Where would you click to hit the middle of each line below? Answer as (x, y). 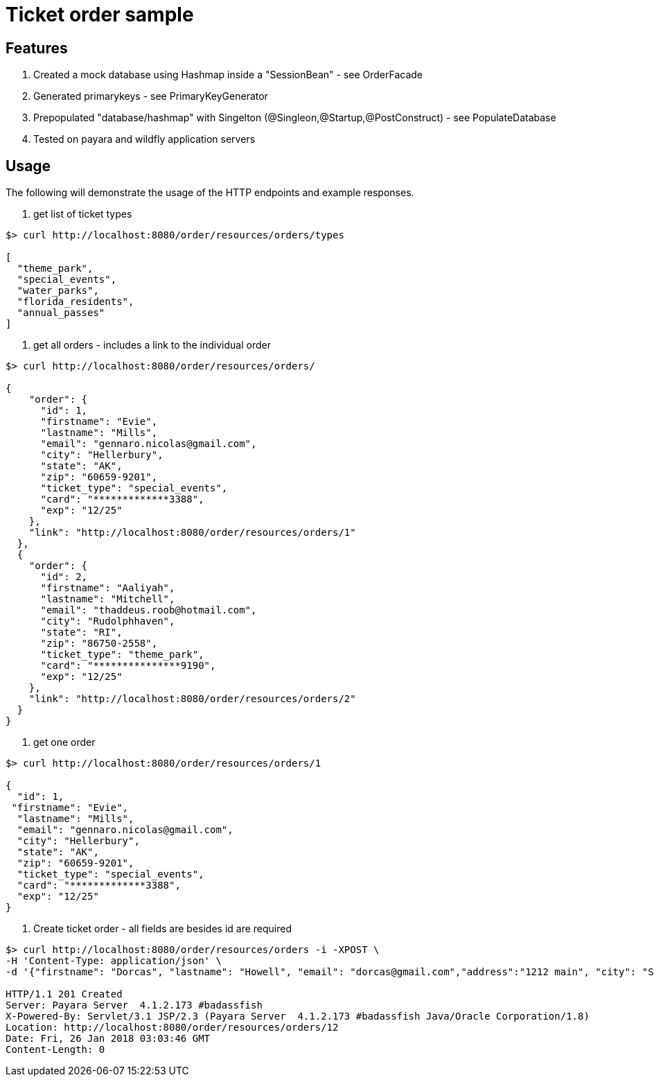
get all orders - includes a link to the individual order (152, 345)
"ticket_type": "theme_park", (122, 655)
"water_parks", (58, 291)
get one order (64, 742)
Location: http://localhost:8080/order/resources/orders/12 (172, 1028)
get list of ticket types (83, 214)
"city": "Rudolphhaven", (108, 621)
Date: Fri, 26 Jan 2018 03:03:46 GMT (108, 1039)
